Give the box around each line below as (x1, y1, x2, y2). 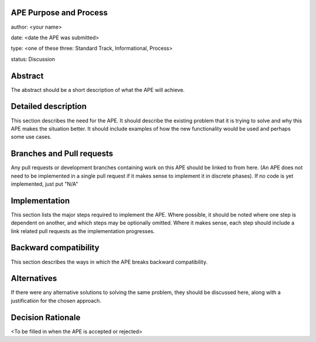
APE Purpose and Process (11, 8, 108, 18)
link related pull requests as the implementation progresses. (11, 227, 155, 234)
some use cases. (11, 134, 52, 141)
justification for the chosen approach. (11, 297, 102, 304)
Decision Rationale (11, 312, 81, 322)
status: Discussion (11, 56, 56, 63)
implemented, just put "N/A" (11, 180, 78, 187)
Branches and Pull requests (11, 149, 114, 159)
